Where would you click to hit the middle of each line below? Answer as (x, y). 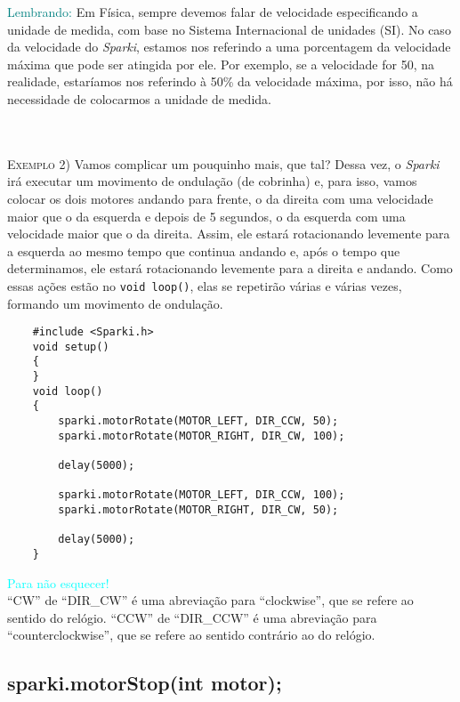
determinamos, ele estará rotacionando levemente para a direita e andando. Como (230, 268)
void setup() (71, 347)
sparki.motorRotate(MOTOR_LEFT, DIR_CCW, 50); (198, 421)
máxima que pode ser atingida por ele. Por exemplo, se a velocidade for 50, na (221, 64)
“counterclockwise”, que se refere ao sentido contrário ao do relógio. (191, 635)
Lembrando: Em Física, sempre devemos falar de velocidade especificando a (213, 12)
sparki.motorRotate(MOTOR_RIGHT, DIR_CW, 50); (198, 510)
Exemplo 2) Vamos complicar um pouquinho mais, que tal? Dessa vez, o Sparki (223, 163)
